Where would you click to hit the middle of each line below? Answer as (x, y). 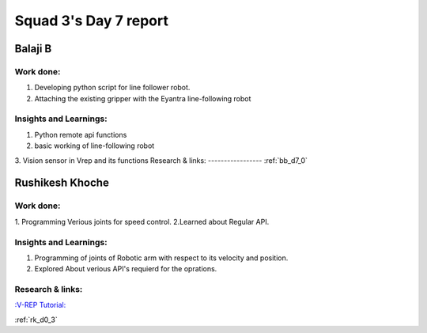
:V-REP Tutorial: (40, 305)
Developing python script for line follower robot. (112, 88)
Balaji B (33, 49)
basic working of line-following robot (94, 146)
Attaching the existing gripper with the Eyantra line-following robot (143, 98)
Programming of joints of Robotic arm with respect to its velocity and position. (161, 258)
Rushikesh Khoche (62, 183)
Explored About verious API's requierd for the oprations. (126, 269)
